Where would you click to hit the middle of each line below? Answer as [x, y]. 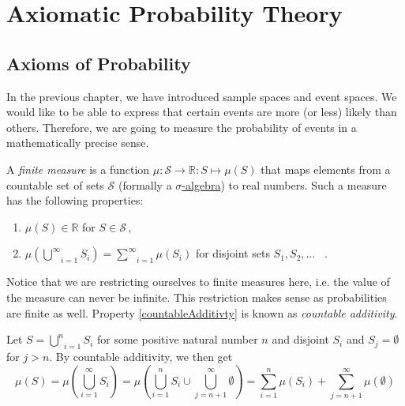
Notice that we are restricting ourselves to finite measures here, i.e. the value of [198, 282]
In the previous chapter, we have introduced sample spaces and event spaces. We [202, 96]
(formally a [145, 184]
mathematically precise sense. [78, 143]
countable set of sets [55, 184]
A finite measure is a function [78, 169]
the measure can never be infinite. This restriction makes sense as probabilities [197, 297]
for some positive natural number [177, 339]
